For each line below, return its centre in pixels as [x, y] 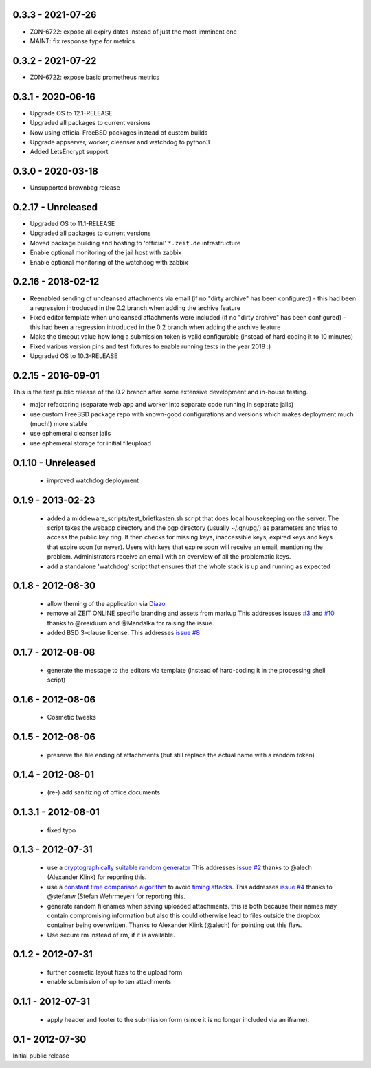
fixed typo [61, 830]
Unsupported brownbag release [75, 188]
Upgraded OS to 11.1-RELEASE [72, 224]
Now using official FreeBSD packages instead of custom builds [119, 132]
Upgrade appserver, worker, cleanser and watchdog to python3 [120, 142]
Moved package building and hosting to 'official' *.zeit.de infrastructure [135, 243]
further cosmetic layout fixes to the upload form [115, 972]
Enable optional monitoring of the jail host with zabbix [106, 253]
